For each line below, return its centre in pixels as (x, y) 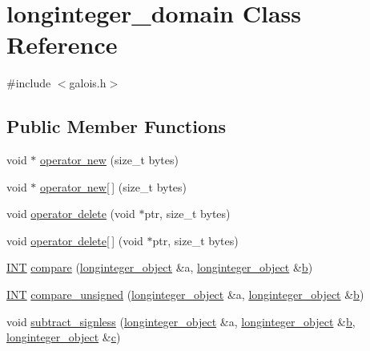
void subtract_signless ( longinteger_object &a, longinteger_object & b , (181, 321)
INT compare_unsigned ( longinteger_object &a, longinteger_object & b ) (185, 295)
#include (29, 83)
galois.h (88, 83)
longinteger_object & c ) (64, 337)
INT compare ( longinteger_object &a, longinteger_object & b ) (160, 267)
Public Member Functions (116, 126)
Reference (62, 44)
